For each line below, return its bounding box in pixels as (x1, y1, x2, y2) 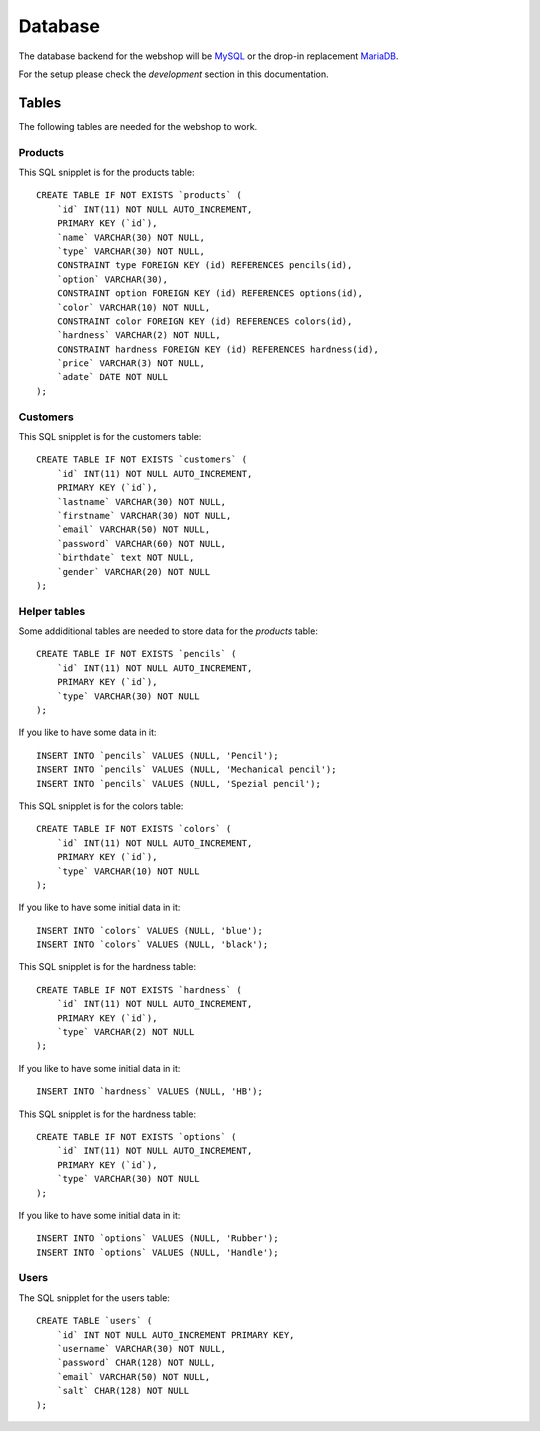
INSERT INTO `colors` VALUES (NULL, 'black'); (36, 939, 269, 950)
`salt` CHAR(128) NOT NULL (56, 1385, 190, 1397)
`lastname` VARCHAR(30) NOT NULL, (56, 496, 227, 507)
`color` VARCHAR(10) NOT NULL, (56, 301, 211, 313)
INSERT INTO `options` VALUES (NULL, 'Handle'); (36, 1246, 279, 1258)
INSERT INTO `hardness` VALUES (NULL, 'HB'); (36, 1086, 264, 1097)
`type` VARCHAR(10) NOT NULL (56, 865, 200, 877)
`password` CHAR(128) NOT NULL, (56, 1357, 216, 1369)
